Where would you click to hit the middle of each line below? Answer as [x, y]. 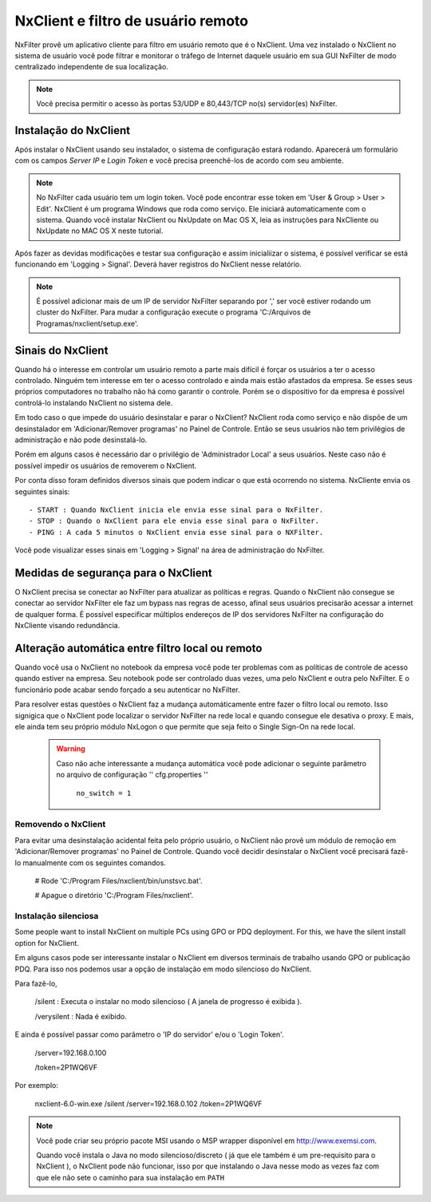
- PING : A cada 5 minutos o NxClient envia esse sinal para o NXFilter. [176, 532]
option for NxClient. [47, 943]
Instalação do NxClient [73, 130]
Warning [71, 749]
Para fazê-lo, [36, 983]
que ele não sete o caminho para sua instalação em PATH [130, 1177]
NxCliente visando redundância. [67, 626]
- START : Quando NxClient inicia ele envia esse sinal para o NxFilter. [176, 510]
